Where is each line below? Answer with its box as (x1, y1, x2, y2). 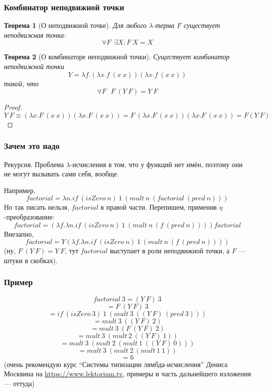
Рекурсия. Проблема (4, 159, 64, 169)
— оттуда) (4, 378, 35, 388)
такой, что (4, 78, 39, 88)
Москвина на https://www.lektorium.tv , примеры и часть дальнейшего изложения (4, 368, 251, 379)
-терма (153, 20, 174, 30)
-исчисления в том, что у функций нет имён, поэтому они (70, 159, 243, 169)
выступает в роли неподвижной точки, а (110, 245, 230, 256)
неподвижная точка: (4, 29, 66, 40)
